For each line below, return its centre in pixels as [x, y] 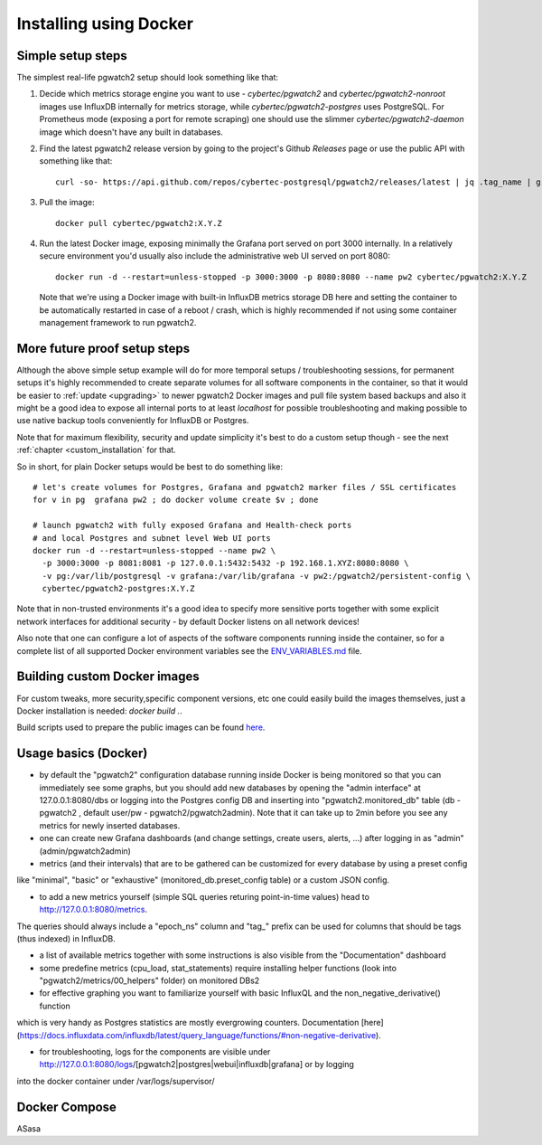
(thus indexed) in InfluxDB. [66, 938]
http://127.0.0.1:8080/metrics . [93, 910]
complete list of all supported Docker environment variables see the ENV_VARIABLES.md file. [189, 650]
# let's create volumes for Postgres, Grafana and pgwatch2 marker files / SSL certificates [245, 487]
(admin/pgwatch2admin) [85, 851]
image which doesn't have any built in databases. [131, 132]
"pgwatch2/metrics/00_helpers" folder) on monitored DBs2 [150, 980]
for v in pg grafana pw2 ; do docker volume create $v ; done [176, 500]
